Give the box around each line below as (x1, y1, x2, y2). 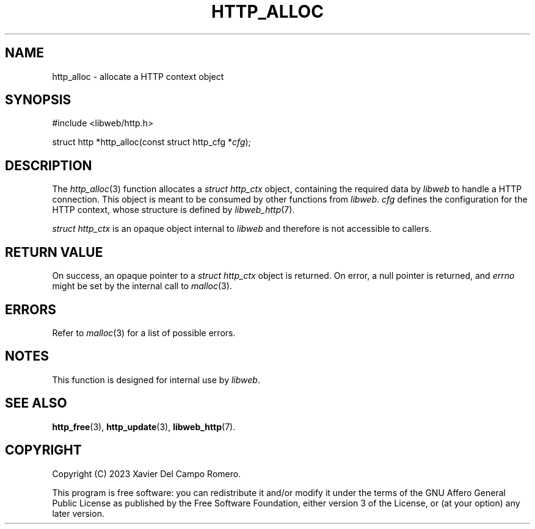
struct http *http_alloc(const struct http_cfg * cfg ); (52, 137, 251, 148)
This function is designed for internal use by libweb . (52, 374, 260, 385)
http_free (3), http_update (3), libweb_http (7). (52, 421, 236, 432)
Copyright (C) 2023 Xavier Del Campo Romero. (52, 468, 241, 479)
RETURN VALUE (5, 244, 103, 260)
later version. (52, 508, 104, 519)
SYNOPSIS (5, 92, 71, 108)
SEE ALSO (5, 395, 67, 411)
